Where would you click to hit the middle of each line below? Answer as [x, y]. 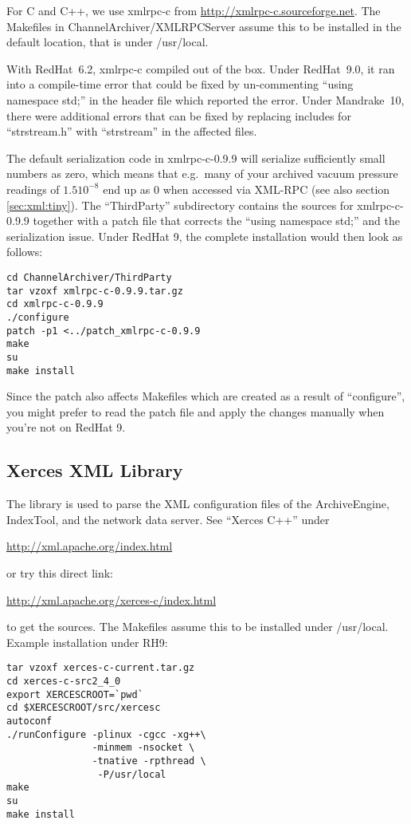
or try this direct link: [60, 572]
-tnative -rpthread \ [149, 761]
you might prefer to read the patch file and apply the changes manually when [196, 411]
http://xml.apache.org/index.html [90, 546]
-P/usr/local [132, 774]
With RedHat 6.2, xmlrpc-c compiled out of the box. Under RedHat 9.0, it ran [201, 68]
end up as [127, 189]
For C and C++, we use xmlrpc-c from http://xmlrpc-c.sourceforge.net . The [194, 10]
